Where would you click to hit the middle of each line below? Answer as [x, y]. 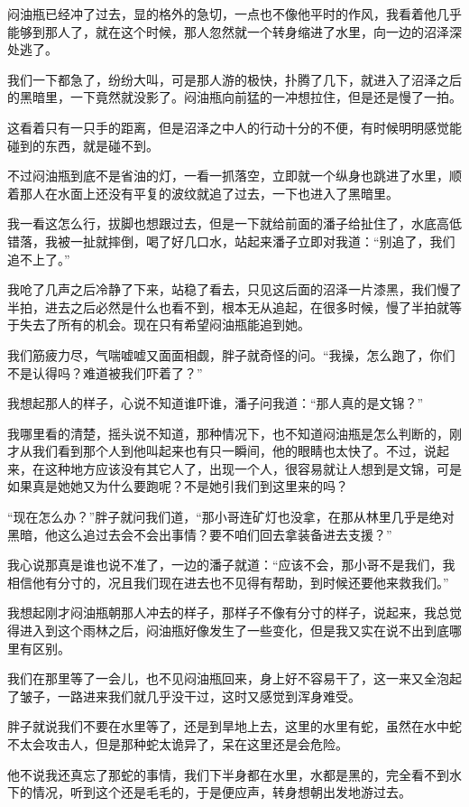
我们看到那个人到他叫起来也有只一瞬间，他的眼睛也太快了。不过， [228, 451]
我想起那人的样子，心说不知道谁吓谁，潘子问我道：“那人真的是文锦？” [216, 403]
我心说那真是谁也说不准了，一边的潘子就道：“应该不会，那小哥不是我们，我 [231, 565]
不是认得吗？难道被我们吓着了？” [105, 372]
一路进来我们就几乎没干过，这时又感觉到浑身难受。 [209, 696]
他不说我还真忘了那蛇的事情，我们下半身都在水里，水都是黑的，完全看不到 [228, 774]
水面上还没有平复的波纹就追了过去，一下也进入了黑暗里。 [228, 193]
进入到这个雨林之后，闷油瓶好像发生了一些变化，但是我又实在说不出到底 [234, 631]
